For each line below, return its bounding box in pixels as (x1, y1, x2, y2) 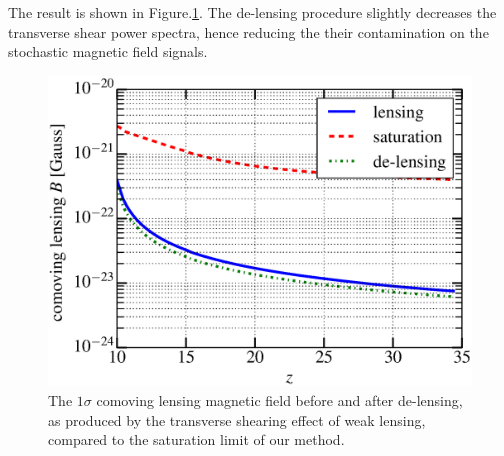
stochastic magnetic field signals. (8, 41, 208, 62)
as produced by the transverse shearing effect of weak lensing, (48, 409, 426, 430)
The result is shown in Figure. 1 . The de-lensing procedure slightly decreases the (8, 2, 497, 22)
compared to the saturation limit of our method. (48, 429, 345, 450)
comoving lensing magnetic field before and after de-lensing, (96, 389, 463, 410)
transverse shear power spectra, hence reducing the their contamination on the (8, 21, 489, 42)
